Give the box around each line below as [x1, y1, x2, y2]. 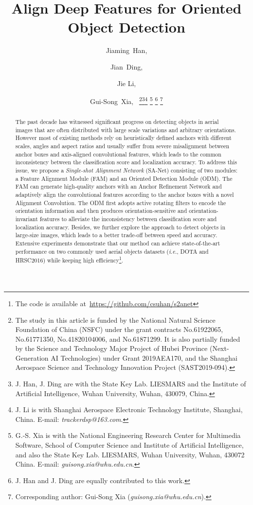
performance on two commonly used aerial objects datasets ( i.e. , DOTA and [15, 247, 209, 255]
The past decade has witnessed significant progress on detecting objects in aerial [15, 118, 219, 126]
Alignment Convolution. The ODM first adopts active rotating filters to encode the [15, 198, 226, 207]
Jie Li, [117, 78, 136, 88]
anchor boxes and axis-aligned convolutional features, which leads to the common [15, 150, 221, 158]
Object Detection [68, 17, 185, 37]
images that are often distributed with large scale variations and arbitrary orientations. [15, 125, 236, 134]
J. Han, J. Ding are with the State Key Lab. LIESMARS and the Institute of [15, 379, 246, 389]
